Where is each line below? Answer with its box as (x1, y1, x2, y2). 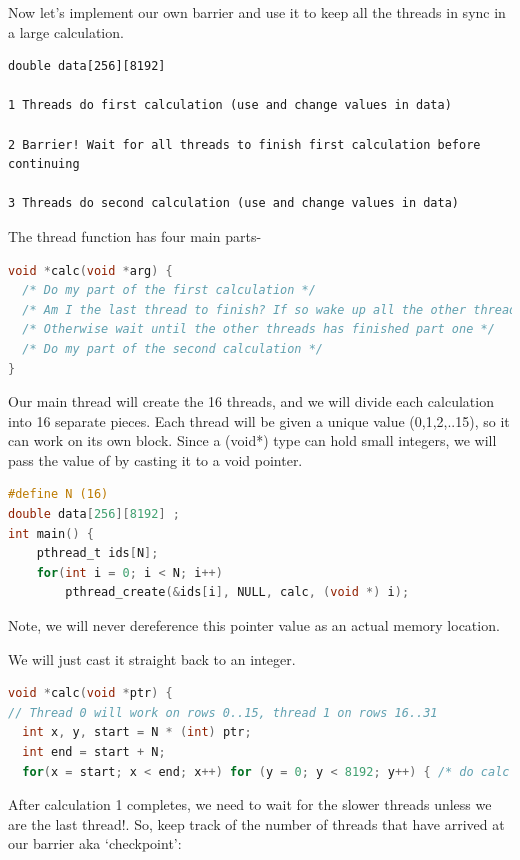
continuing (8, 157, 80, 172)
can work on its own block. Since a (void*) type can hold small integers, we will (8, 430, 497, 451)
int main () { (8, 526, 94, 541)
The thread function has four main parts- (8, 225, 262, 246)
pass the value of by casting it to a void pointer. (8, 449, 303, 470)
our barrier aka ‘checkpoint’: (8, 833, 182, 854)
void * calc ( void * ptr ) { (8, 686, 173, 701)
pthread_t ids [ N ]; (36, 546, 159, 561)
